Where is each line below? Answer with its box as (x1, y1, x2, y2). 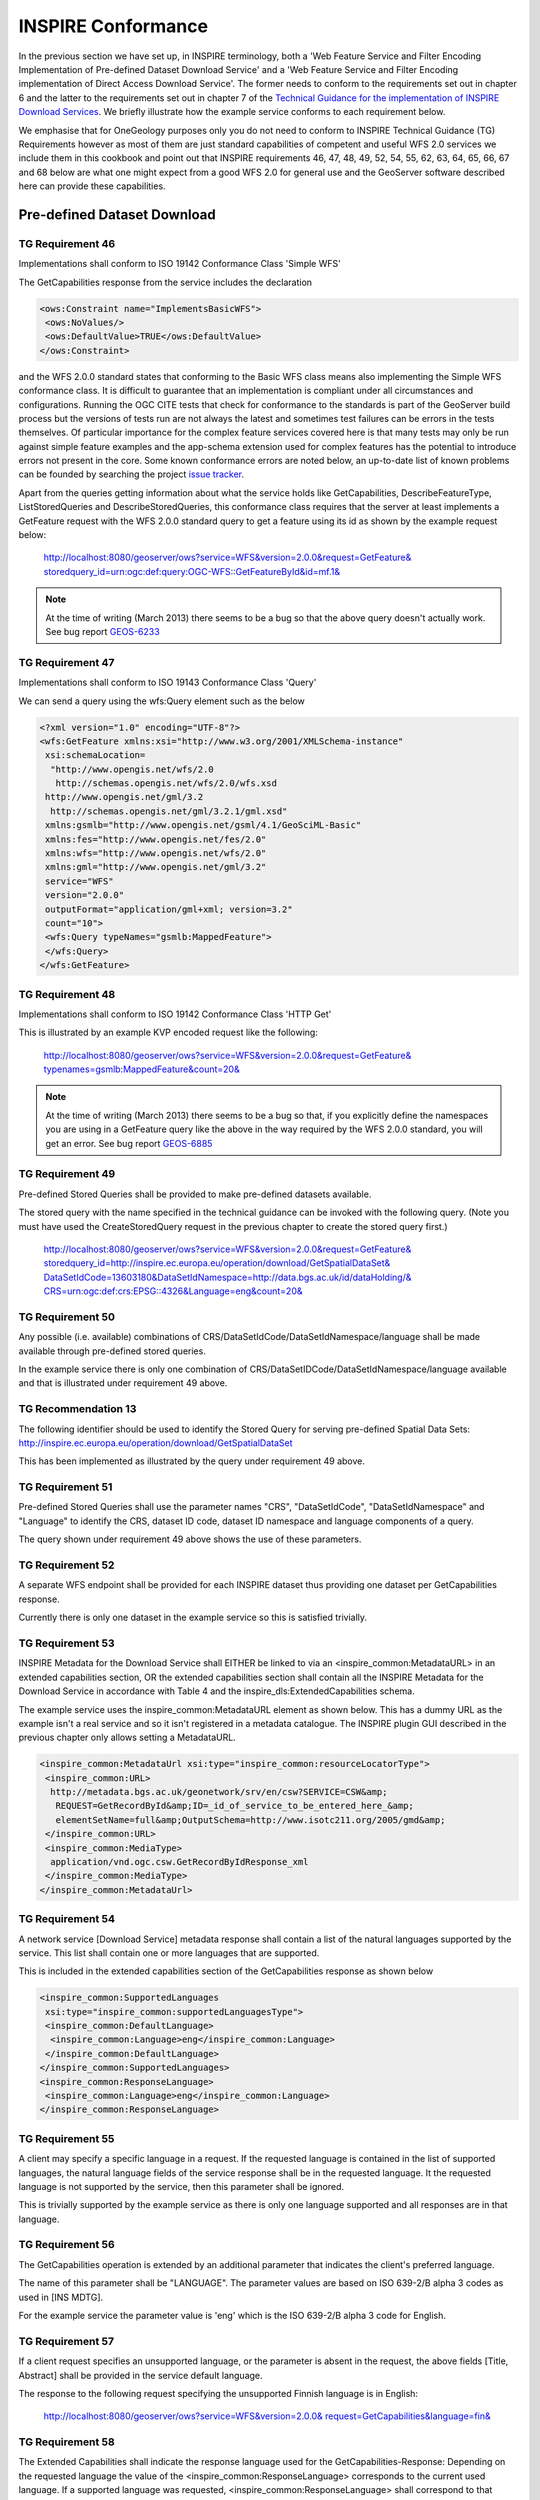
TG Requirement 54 (18, 1912, 115, 1926)
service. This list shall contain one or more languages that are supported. (18, 1946, 320, 1959)
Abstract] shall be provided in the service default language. (18, 2369, 264, 2381)
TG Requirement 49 (18, 1167, 116, 1181)
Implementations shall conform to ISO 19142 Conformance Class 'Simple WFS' (18, 258, 342, 270)
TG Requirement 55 (18, 2131, 115, 2145)
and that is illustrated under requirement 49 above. (18, 1377, 228, 1389)
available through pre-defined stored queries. (18, 1345, 207, 1357)
